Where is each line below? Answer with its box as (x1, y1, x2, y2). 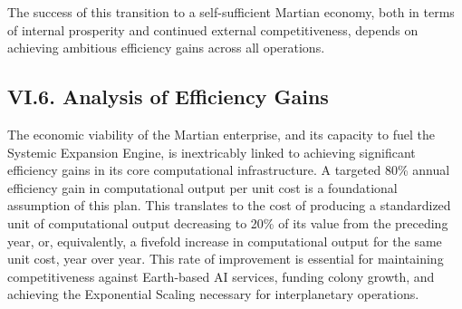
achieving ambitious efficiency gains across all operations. (7, 38, 325, 57)
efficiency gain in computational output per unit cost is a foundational (7, 178, 398, 197)
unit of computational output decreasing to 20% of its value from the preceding (7, 213, 448, 232)
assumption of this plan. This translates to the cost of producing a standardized (7, 196, 451, 215)
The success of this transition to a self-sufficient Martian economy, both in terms (7, 3, 455, 21)
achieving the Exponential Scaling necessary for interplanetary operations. (7, 285, 419, 304)
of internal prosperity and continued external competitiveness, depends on (7, 20, 419, 39)
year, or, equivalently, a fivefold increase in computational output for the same (7, 231, 442, 250)
